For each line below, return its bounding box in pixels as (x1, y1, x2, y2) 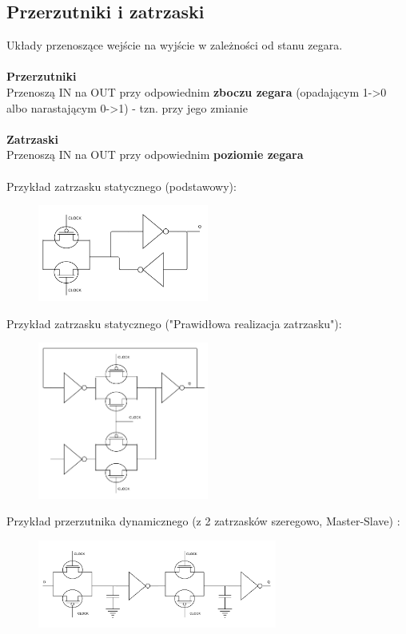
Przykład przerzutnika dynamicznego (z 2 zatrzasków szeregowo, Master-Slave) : (6, 513, 400, 529)
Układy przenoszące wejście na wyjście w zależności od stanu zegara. (6, 37, 343, 53)
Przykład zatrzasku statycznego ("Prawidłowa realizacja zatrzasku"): (6, 315, 342, 331)
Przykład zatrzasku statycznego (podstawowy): (6, 177, 237, 194)
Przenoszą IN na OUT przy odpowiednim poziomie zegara (6, 146, 304, 163)
